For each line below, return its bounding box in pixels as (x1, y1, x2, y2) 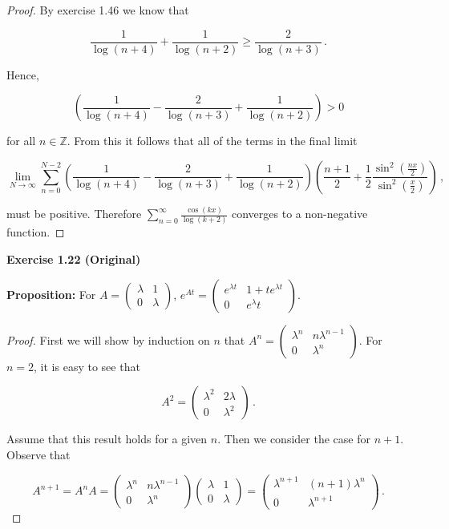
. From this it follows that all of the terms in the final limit (67, 132, 358, 149)
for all (6, 132, 36, 149)
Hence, (6, 66, 39, 83)
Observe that (6, 446, 71, 462)
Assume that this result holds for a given (6, 430, 208, 447)
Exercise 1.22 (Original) (6, 251, 141, 268)
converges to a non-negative (232, 205, 368, 222)
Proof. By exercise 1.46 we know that (6, 2, 189, 18)
